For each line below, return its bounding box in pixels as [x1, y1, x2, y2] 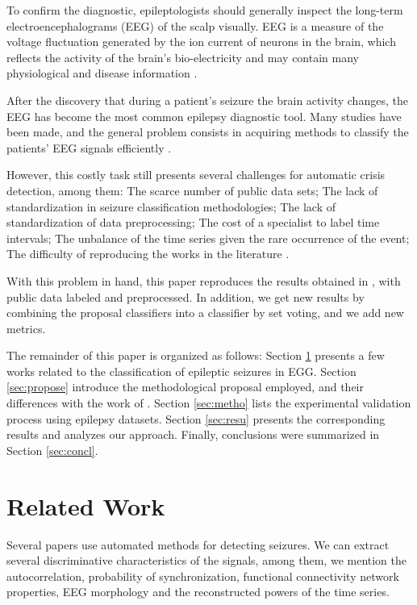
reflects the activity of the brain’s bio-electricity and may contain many [6, 48, 359, 65]
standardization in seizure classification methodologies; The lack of [6, 198, 336, 215]
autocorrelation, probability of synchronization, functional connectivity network [6, 567, 399, 584]
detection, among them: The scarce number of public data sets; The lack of [6, 181, 378, 198]
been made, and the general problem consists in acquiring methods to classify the [6, 123, 409, 140]
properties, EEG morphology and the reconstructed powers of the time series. [6, 583, 390, 600]
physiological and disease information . [6, 65, 198, 81]
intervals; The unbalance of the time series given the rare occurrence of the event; [6, 229, 410, 246]
